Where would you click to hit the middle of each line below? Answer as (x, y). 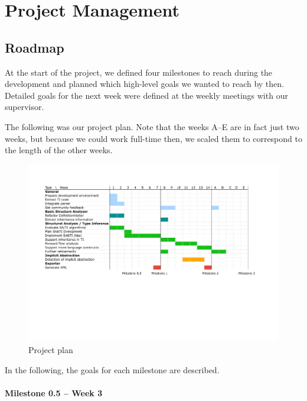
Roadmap (35, 47)
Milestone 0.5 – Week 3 (54, 392)
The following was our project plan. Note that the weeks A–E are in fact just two (152, 126)
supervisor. (25, 107)
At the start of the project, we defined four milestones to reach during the (139, 72)
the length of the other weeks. (59, 150)
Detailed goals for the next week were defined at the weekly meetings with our (146, 95)
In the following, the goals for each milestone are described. (112, 369)
